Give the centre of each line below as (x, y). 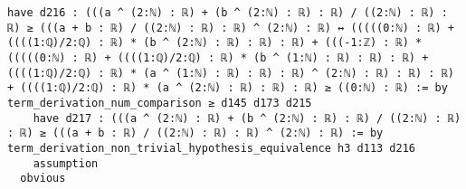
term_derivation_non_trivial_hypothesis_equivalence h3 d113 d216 (212, 148)
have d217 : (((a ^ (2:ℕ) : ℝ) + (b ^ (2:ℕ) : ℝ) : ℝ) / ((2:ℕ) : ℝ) (247, 118)
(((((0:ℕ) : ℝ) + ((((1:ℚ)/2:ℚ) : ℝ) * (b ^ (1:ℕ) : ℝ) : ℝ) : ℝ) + (218, 57)
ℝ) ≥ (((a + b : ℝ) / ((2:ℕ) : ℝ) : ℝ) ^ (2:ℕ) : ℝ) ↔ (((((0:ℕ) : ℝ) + (231, 28)
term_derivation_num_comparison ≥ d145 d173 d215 (160, 103)
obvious (43, 179)
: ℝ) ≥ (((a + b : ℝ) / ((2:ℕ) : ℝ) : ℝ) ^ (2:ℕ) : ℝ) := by (195, 133)
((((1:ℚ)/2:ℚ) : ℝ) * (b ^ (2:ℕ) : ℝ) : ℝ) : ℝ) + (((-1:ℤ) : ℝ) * (215, 43)
